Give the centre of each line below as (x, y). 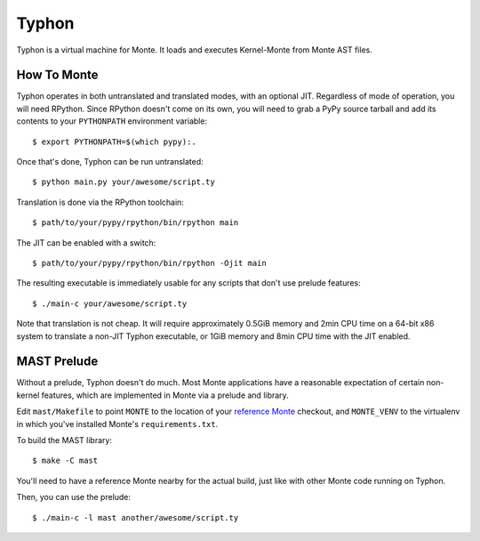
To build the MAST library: (64, 440)
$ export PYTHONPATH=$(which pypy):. (115, 141)
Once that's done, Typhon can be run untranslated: (110, 162)
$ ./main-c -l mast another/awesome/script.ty (136, 517)
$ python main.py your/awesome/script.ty (124, 182)
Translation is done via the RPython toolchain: (100, 202)
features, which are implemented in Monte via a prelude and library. (165, 395)
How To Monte (57, 75)
